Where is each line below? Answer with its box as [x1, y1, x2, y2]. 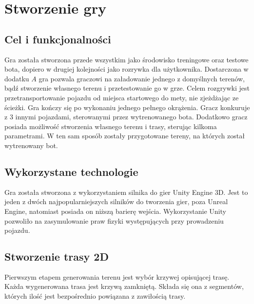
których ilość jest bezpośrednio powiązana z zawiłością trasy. [4, 291, 186, 301]
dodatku [4, 73, 29, 83]
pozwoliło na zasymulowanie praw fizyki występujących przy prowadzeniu [4, 215, 224, 226]
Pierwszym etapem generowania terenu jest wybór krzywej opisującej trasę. [4, 271, 230, 282]
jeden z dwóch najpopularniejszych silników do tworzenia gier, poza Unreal [4, 196, 228, 207]
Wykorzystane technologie [4, 164, 138, 179]
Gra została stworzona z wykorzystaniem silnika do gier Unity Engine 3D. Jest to [4, 187, 248, 197]
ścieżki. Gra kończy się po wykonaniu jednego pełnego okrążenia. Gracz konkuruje [4, 102, 250, 112]
